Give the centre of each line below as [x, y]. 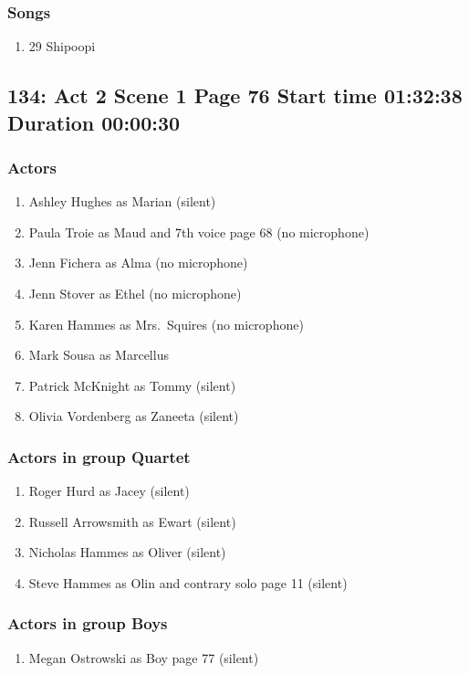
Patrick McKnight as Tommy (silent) [132, 385]
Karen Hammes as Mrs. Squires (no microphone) [166, 324]
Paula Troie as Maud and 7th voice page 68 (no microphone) [199, 232]
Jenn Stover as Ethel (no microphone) [135, 293]
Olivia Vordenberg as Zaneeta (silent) [134, 416]
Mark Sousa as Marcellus [99, 355]
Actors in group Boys [88, 623]
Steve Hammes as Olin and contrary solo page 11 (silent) [188, 582]
